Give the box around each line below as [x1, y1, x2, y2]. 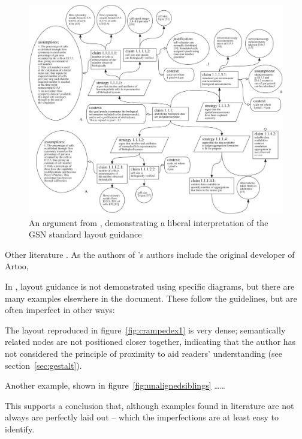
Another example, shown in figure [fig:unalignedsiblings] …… [5, 379, 225, 392]
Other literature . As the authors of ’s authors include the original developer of [5, 248, 295, 260]
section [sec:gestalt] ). [5, 359, 82, 371]
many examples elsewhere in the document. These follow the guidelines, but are [5, 291, 297, 304]
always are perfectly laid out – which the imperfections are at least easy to [5, 411, 279, 423]
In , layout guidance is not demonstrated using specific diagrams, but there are [5, 280, 295, 293]
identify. [5, 422, 35, 435]
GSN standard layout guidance [29, 228, 142, 240]
